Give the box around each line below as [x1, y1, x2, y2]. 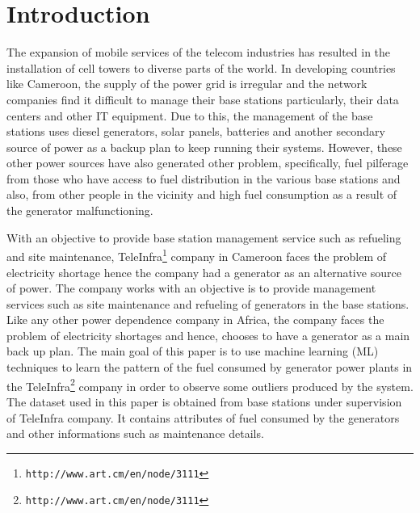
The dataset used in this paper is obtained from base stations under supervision [6, 393, 402, 410]
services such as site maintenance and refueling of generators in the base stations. [6, 295, 409, 312]
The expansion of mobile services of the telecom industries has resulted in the [6, 44, 391, 61]
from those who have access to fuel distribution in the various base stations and [6, 170, 401, 187]
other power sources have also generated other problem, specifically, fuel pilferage [6, 154, 409, 171]
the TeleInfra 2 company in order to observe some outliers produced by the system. [6, 375, 414, 394]
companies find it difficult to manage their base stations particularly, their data [6, 90, 399, 107]
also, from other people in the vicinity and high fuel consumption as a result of [6, 186, 397, 203]
